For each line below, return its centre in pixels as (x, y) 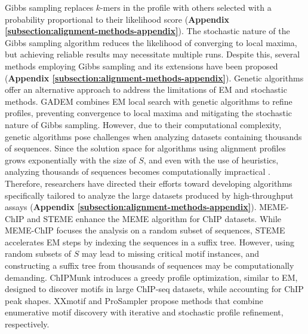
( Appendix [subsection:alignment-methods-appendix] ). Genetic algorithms (154, 78)
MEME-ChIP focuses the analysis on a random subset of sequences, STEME (145, 230)
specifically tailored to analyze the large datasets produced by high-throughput (149, 195)
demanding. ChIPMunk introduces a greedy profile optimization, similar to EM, (151, 277)
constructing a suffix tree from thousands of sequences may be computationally (150, 265)
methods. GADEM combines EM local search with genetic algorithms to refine (149, 101)
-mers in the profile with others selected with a (186, 7)
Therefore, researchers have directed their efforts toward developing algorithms (149, 183)
